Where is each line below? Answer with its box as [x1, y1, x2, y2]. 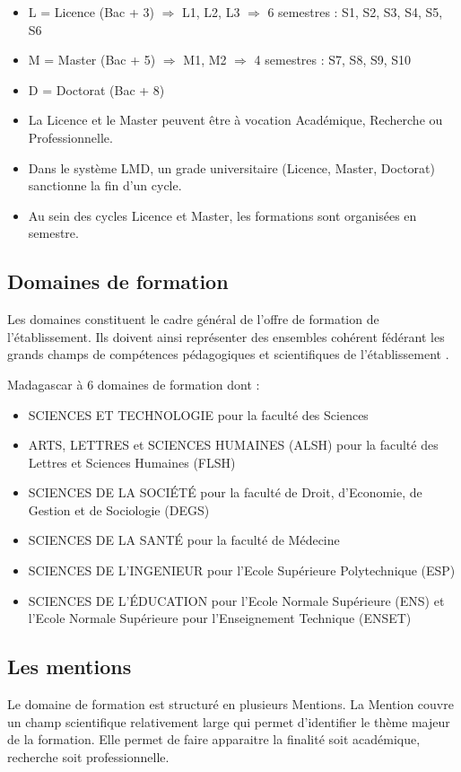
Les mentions [7, 653, 132, 680]
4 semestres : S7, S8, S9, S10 [254, 50, 412, 69]
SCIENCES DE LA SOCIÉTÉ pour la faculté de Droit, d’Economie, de [28, 483, 422, 502]
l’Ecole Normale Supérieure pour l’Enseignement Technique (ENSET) [28, 609, 412, 627]
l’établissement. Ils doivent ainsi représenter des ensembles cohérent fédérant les [7, 327, 445, 346]
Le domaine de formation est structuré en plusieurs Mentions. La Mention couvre [7, 695, 454, 714]
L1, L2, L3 [182, 3, 240, 21]
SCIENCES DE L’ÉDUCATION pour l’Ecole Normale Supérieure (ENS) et [28, 591, 445, 610]
